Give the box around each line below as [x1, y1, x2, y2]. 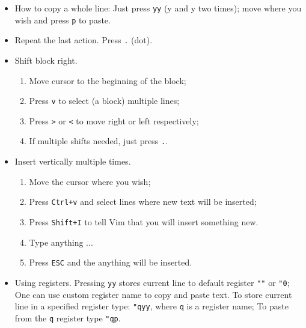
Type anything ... [29, 235, 93, 248]
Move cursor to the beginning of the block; [29, 74, 186, 87]
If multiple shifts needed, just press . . [29, 135, 168, 147]
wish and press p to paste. [14, 13, 111, 26]
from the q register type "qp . [14, 311, 121, 324]
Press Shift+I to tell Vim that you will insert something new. [29, 215, 259, 228]
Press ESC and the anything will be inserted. [29, 256, 192, 269]
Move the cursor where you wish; [29, 175, 151, 187]
